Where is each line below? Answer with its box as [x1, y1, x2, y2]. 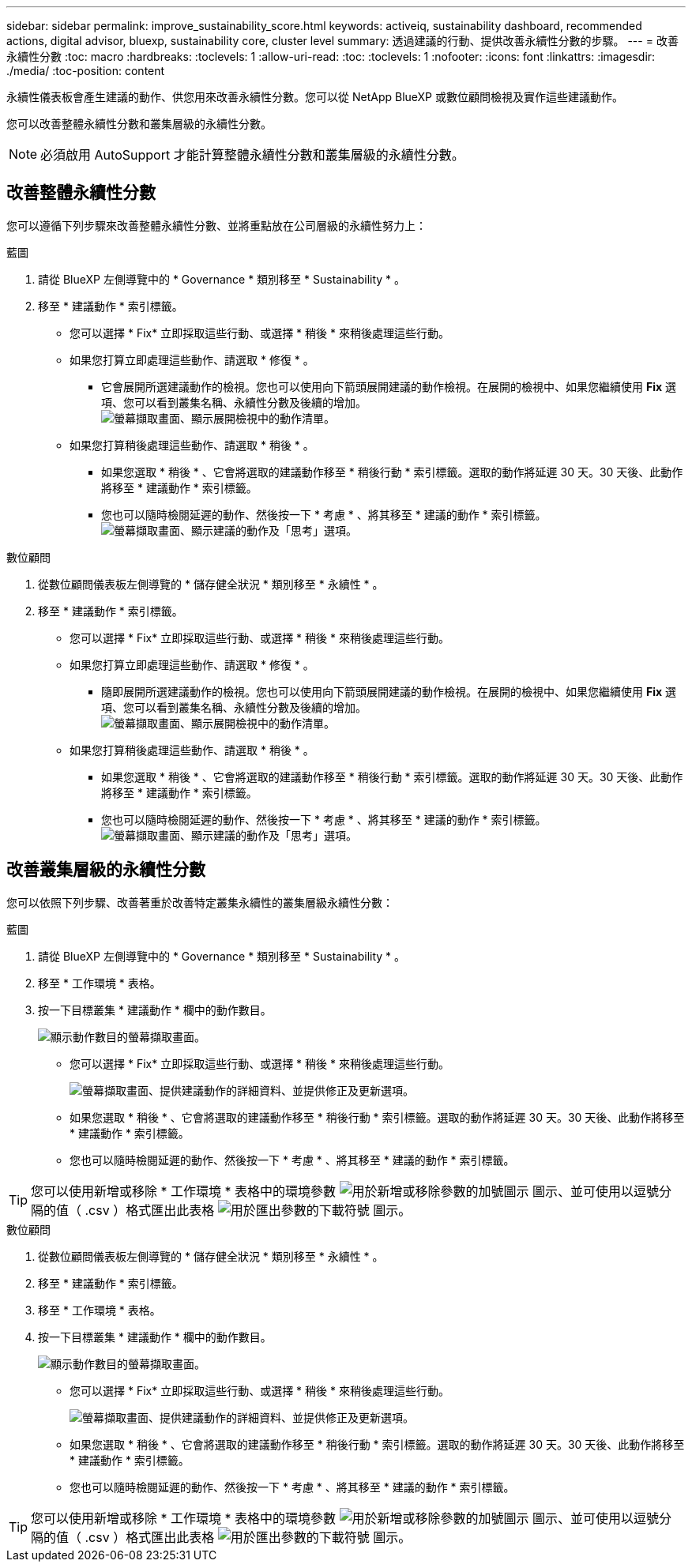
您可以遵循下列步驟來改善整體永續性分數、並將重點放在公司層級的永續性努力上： [6, 218, 427, 232]
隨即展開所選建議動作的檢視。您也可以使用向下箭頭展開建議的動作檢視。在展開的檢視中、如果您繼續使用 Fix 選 [101, 684, 677, 698]
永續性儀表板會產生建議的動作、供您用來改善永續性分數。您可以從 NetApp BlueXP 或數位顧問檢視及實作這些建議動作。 [6, 90, 623, 103]
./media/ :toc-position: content [6, 64, 165, 77]
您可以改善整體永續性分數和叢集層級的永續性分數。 [6, 117, 272, 130]
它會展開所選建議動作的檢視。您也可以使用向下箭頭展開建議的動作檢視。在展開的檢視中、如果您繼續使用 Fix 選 [101, 379, 677, 393]
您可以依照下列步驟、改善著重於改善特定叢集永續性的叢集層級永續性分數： [6, 895, 393, 909]
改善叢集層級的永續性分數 [6, 859, 205, 880]
